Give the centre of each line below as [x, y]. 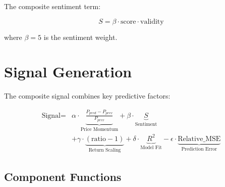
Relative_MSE [199, 139]
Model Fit [151, 147]
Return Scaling [105, 150]
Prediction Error [199, 149]
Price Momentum [99, 129]
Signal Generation [68, 72]
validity [152, 21]
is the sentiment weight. [80, 37]
